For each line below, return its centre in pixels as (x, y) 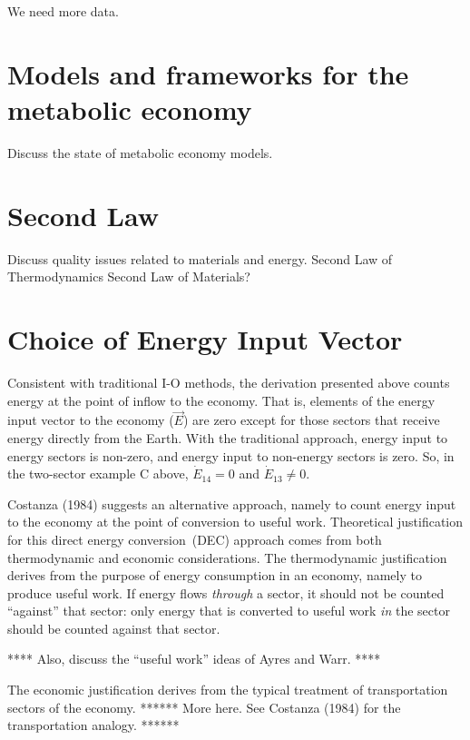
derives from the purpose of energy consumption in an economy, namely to (215, 575)
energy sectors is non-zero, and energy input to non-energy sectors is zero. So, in (231, 455)
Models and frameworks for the (208, 73)
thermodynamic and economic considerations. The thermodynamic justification (227, 557)
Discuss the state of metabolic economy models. (140, 152)
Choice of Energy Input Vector (205, 339)
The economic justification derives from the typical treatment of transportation (228, 690)
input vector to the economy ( (91, 420)
